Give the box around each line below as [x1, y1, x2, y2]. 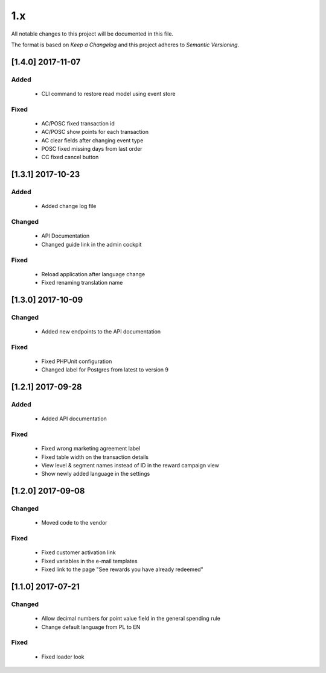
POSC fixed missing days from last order [41, 145, 142, 153]
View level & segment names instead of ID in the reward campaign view [41, 462, 220, 469]
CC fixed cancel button [41, 154, 99, 161]
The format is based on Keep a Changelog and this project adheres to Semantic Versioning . [11, 41, 240, 48]
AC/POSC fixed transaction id [41, 119, 115, 127]
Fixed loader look [41, 653, 85, 660]
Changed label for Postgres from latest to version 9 [41, 366, 169, 373]
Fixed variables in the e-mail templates [41, 557, 138, 564]
